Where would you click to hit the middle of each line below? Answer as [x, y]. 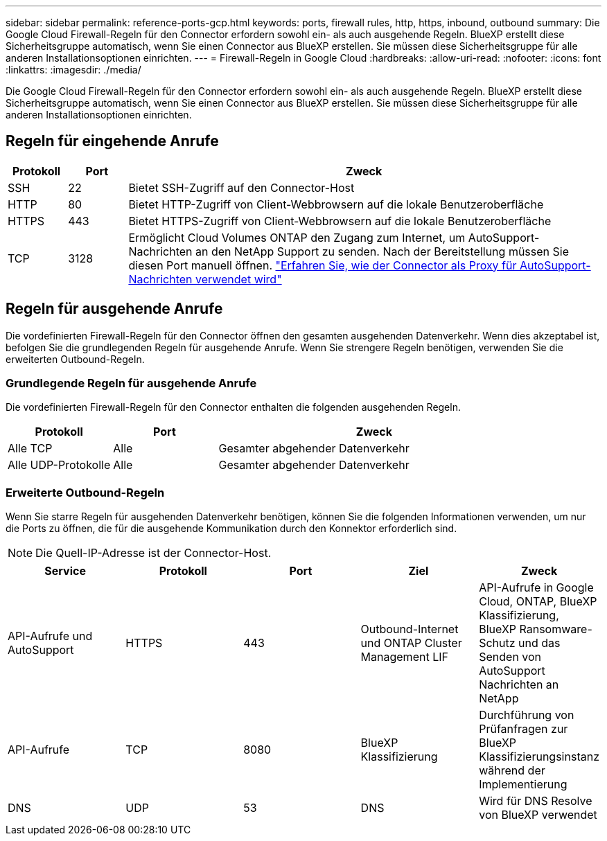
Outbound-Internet [410, 629]
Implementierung [523, 785]
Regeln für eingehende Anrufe [112, 141]
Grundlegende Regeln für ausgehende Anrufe [131, 383]
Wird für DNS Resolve [536, 801]
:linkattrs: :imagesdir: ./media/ [73, 70]
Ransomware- [556, 629]
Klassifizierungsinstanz [539, 757]
